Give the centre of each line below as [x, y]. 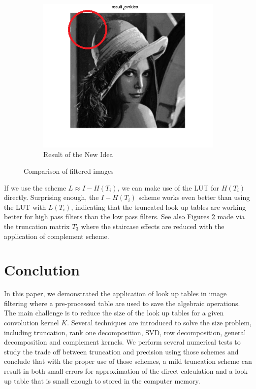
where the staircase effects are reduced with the [153, 226]
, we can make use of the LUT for [168, 187]
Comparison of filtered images [69, 171]
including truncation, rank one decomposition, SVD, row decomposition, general [125, 332]
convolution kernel [32, 323]
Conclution [42, 270]
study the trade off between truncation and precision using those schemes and [121, 351]
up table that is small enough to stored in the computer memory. [102, 380]
